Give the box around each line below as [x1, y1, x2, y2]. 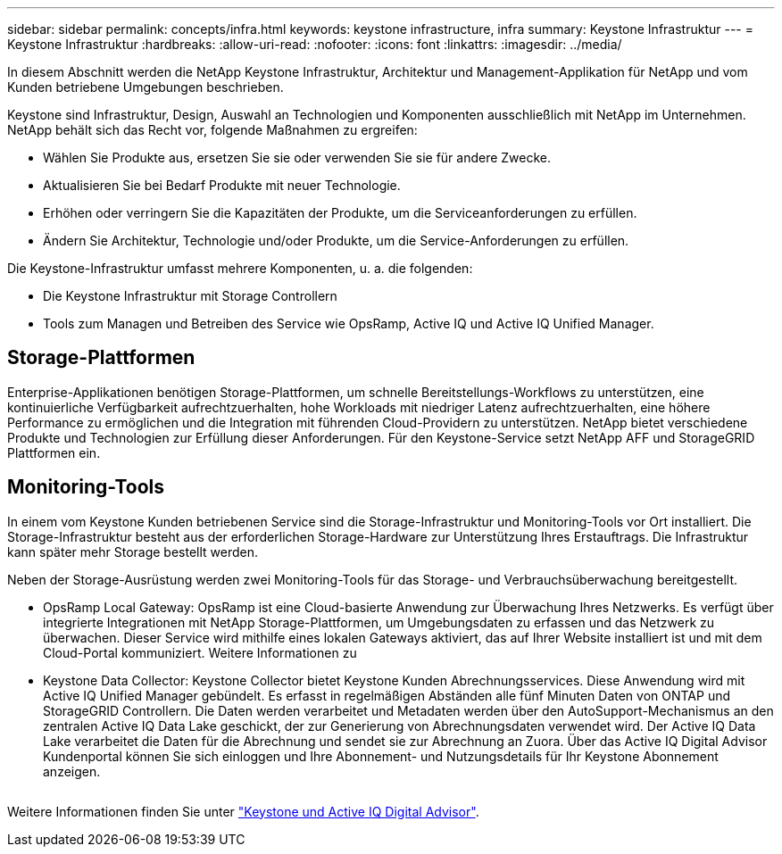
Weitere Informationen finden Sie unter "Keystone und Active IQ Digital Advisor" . [7, 803, 479, 819]
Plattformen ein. [7, 444, 101, 460]
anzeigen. [43, 763, 101, 779]
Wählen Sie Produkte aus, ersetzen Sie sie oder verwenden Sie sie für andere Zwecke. [43, 150, 552, 165]
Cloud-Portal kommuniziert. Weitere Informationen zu [43, 644, 357, 660]
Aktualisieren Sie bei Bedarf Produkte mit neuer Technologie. [43, 178, 401, 193]
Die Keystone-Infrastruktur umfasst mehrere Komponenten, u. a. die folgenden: [7, 261, 473, 276]
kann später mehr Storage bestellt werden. [7, 543, 259, 560]
